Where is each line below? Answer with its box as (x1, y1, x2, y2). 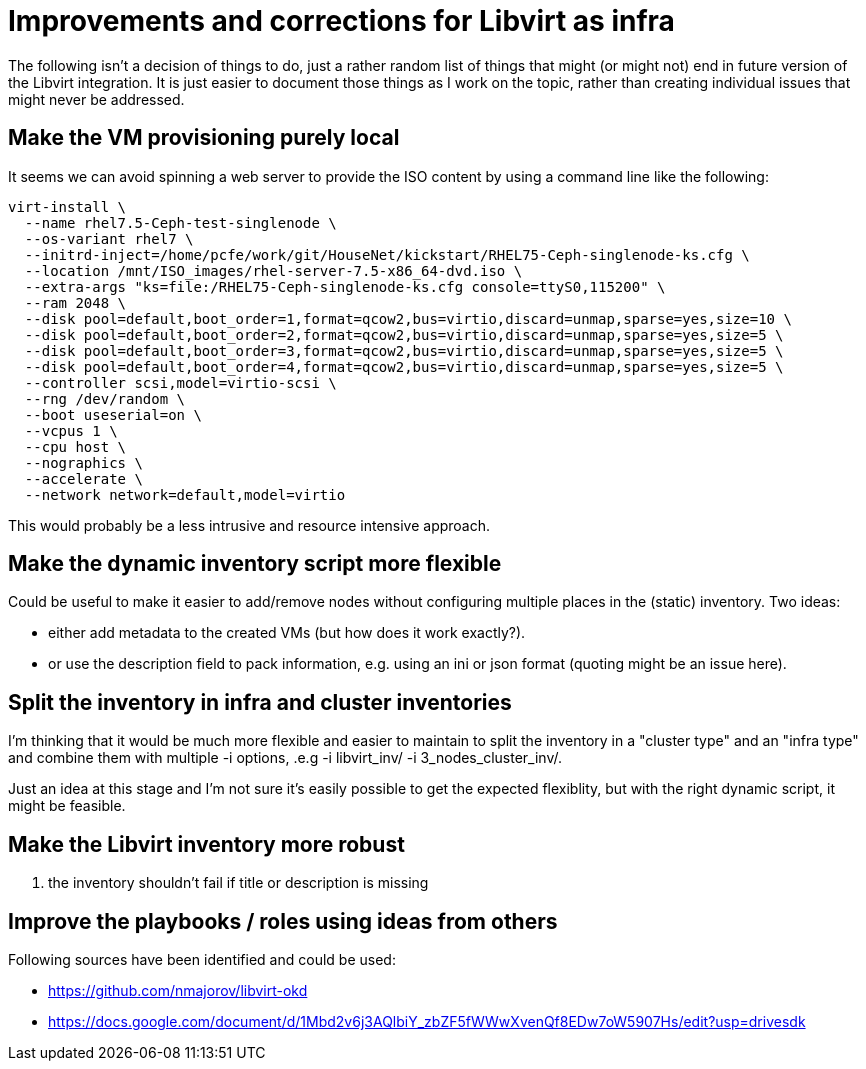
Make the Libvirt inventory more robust (8, 831, 405, 857)
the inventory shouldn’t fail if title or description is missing (48, 874, 429, 892)
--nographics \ (24, 454, 143, 471)
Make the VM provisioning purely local (8, 125, 400, 151)
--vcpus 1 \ (24, 422, 118, 439)
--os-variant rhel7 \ (24, 230, 194, 247)
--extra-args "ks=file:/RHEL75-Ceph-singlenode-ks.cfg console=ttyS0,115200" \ (24, 278, 666, 295)
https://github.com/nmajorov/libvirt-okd (48, 981, 308, 999)
